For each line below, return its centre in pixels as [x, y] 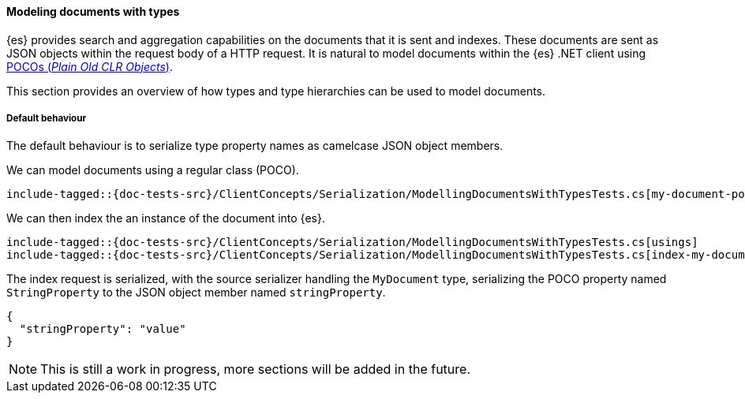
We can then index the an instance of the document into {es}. [166, 218]
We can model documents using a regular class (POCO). [153, 170]
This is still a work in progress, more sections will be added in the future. [255, 369]
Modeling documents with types [93, 11]
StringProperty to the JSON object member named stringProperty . [196, 293]
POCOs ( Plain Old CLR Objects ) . [90, 66]
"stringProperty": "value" [103, 329]
